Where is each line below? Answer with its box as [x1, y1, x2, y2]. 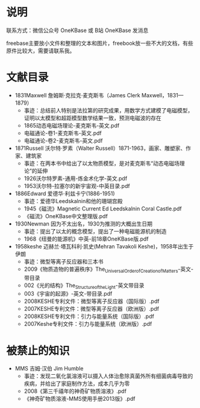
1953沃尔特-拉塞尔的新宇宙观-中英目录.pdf [23, 182, 131, 189]
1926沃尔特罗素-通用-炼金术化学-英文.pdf [23, 175, 128, 182]
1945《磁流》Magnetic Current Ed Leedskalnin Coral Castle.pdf [23, 205, 182, 212]
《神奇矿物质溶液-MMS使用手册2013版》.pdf [23, 395, 136, 403]
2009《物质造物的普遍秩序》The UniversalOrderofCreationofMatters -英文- [23, 265, 194, 274]
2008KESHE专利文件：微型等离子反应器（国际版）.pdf [23, 297, 160, 305]
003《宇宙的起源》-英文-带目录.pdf [23, 290, 113, 297]
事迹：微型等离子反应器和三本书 [23, 257, 104, 265]
